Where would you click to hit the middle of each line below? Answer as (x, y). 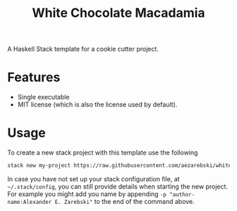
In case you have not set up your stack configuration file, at (93, 179)
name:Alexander (30, 202)
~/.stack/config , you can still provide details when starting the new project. (117, 186)
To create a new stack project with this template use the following (103, 152)
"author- (182, 194)
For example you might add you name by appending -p (87, 194)
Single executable (43, 97)
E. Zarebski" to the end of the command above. (125, 201)
